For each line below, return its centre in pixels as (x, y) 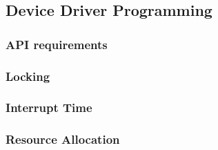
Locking (28, 76)
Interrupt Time (49, 107)
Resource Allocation (63, 139)
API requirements (57, 44)
